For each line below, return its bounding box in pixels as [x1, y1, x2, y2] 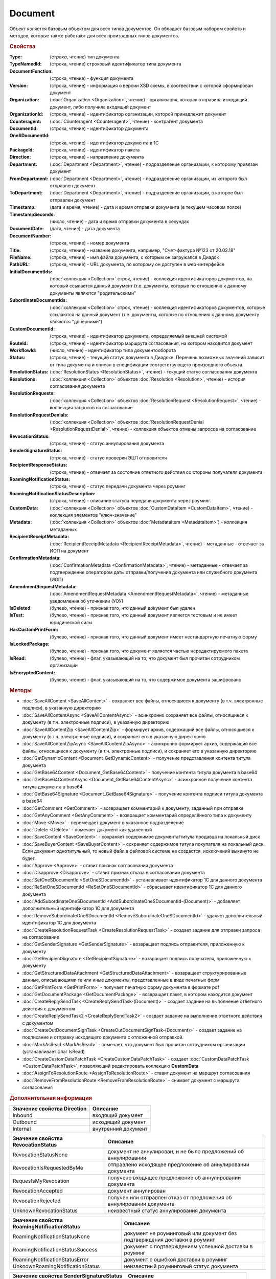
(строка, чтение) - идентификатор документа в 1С [50, 140, 159, 146]
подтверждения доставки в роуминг [124, 1236, 215, 1243]
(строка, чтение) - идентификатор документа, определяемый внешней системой [50, 333, 227, 339]
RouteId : [9, 340, 28, 346]
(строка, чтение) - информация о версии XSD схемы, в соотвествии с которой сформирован [50, 82, 253, 89]
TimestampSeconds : [9, 211, 55, 217]
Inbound [12, 1112, 33, 1119]
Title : [9, 247, 21, 253]
